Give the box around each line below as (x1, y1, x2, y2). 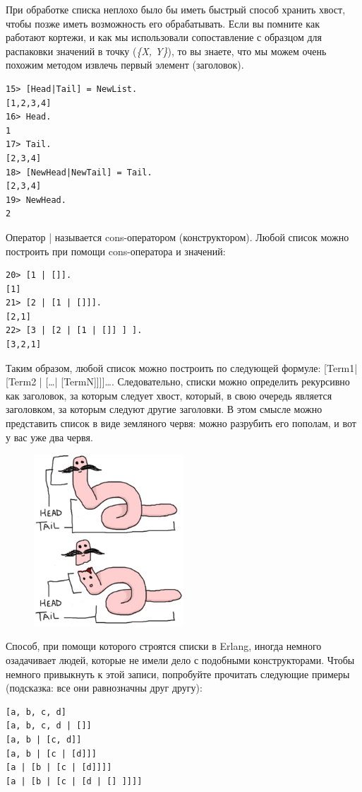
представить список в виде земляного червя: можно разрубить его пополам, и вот (6, 416, 356, 431)
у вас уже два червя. (6, 429, 93, 444)
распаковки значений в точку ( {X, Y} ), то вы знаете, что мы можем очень (6, 43, 327, 58)
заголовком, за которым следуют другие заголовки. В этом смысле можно (6, 402, 322, 417)
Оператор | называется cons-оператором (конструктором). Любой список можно (6, 229, 349, 244)
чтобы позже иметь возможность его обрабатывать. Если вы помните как (6, 16, 320, 30)
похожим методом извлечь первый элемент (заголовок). (6, 57, 244, 72)
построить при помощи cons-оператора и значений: (6, 243, 226, 258)
